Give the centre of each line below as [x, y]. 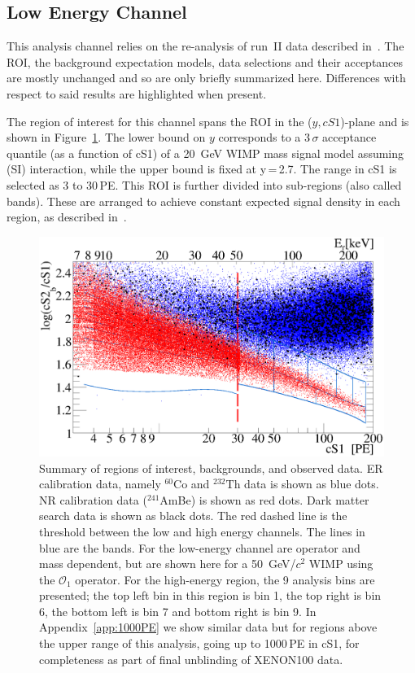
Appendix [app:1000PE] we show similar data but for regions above [208, 627]
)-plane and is [375, 121]
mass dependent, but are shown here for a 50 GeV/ [168, 564]
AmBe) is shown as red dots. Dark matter [264, 499]
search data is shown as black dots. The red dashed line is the [193, 516]
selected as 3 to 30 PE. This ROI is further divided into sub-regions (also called [204, 184]
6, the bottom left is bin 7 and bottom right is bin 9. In [178, 611]
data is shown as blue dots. [312, 484]
